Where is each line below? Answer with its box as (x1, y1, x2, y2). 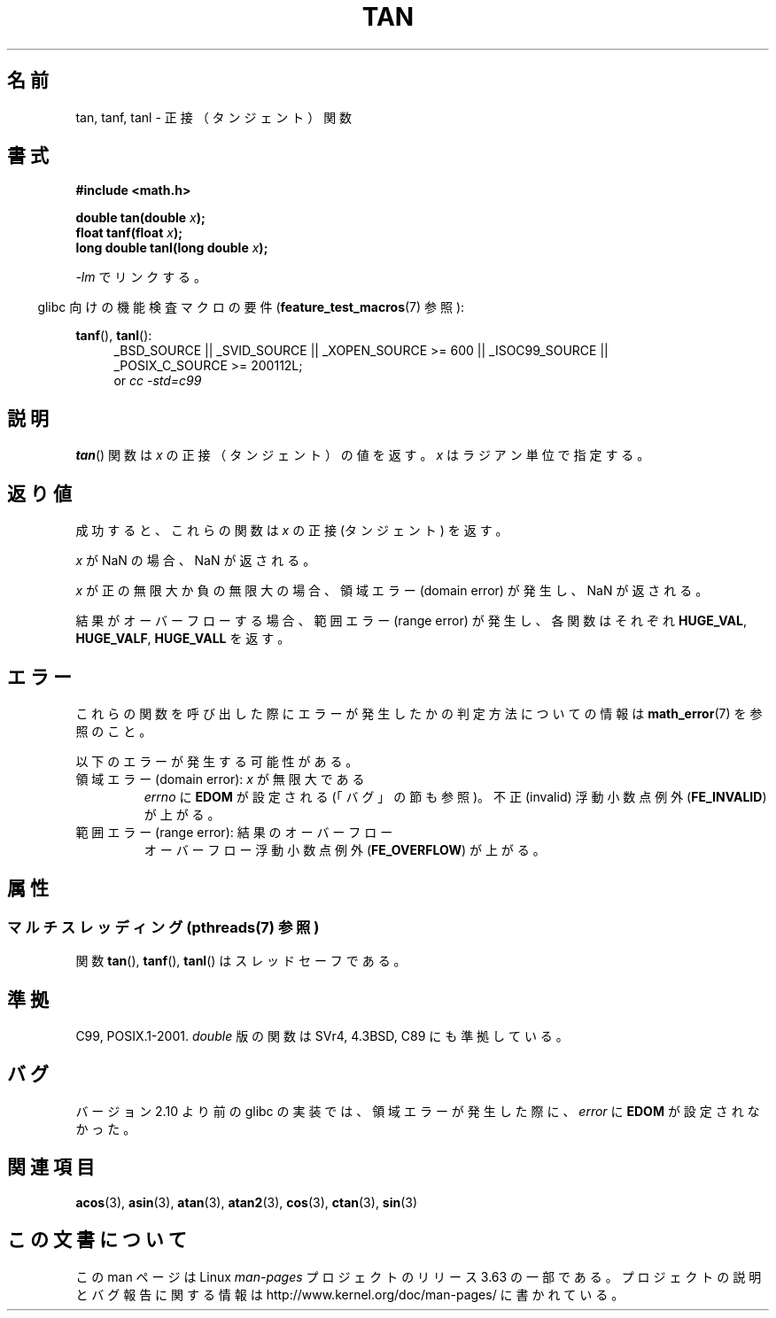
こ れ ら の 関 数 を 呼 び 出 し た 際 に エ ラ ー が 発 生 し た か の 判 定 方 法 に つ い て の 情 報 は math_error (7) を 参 (75, 705, 763, 721)
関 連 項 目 (7, 1156, 95, 1179)
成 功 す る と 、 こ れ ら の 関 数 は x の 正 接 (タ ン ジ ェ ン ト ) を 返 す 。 (75, 523, 508, 539)
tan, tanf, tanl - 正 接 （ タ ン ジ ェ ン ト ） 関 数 (75, 109, 353, 125)
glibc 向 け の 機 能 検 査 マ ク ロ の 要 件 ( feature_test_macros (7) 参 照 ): (37, 299, 465, 315)
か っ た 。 (75, 1120, 136, 1136)
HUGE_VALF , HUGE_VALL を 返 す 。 (75, 631, 291, 647)
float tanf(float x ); (75, 225, 182, 241)
